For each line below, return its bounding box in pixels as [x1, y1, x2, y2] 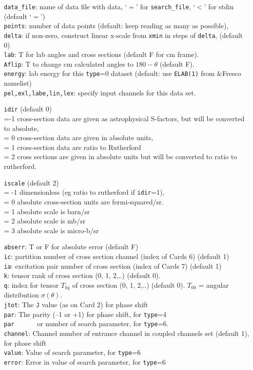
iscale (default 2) [4, 177, 59, 187]
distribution [4, 290, 39, 300]
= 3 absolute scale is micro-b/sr [4, 225, 99, 235]
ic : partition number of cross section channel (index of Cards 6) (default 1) [4, 251, 230, 261]
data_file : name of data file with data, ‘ [4, 1, 127, 11]
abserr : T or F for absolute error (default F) [4, 241, 138, 252]
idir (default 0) [4, 104, 52, 114]
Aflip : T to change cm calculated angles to [4, 58, 134, 69]
